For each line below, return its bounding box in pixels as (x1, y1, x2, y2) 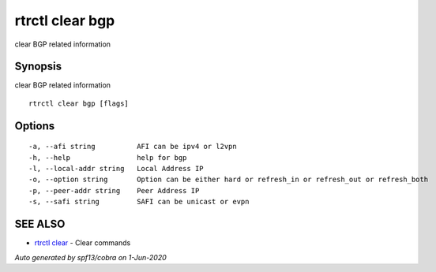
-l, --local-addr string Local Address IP (28, 164, 205, 173)
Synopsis (14, 60, 62, 73)
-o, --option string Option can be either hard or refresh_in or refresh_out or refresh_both (28, 175, 429, 184)
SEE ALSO (14, 218, 66, 231)
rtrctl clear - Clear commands (34, 238, 131, 248)
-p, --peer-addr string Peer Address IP (28, 186, 200, 195)
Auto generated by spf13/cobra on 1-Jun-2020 (14, 252, 167, 262)
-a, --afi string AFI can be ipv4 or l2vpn (28, 142, 237, 151)
